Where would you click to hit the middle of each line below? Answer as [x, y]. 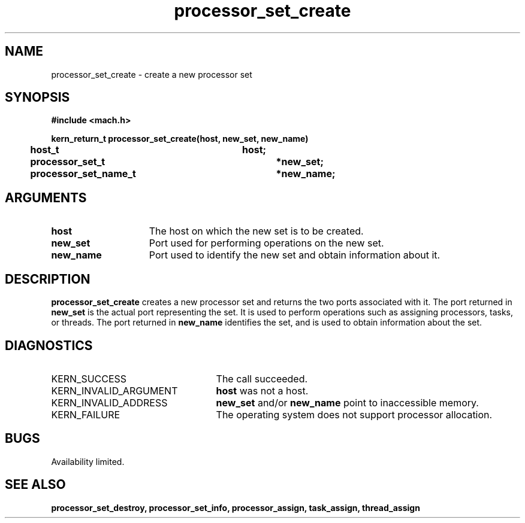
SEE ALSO [35, 485]
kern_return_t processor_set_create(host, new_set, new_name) [180, 139]
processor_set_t [68, 162]
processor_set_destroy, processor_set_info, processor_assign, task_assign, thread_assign [236, 507]
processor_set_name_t [83, 174]
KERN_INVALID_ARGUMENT [114, 390]
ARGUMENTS [46, 197]
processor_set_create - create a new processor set [152, 74]
